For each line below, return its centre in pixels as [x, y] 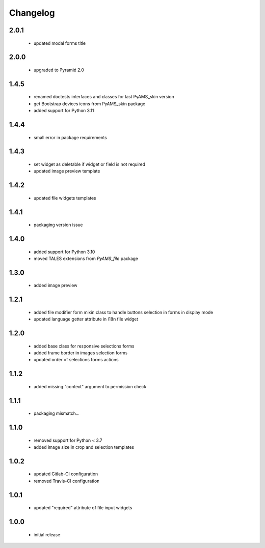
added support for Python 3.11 [64, 111]
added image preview [56, 286]
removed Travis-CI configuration [66, 481]
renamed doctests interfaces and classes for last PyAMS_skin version [104, 97]
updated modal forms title [60, 43]
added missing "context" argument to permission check [90, 386]
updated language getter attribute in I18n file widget [86, 319]
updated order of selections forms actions [76, 360]
